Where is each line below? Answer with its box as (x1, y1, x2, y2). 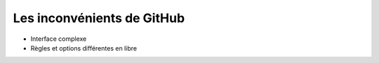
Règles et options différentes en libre (30, 44, 137, 52)
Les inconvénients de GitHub (13, 10, 185, 26)
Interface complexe (30, 35, 87, 43)
